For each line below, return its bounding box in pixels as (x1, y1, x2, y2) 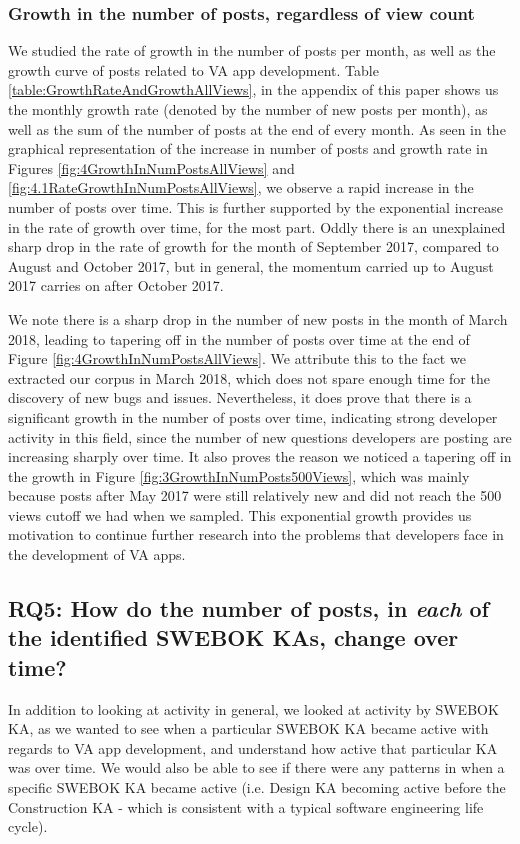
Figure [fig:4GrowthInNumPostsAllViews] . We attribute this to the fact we (8, 348, 466, 369)
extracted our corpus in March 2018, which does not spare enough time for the (8, 367, 490, 388)
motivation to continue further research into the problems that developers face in (8, 524, 504, 545)
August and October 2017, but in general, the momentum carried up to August (8, 255, 494, 276)
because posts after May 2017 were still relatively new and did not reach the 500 (8, 485, 502, 506)
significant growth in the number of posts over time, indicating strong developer (8, 406, 498, 427)
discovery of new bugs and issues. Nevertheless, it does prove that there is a (8, 387, 472, 408)
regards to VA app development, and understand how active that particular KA (8, 737, 498, 758)
